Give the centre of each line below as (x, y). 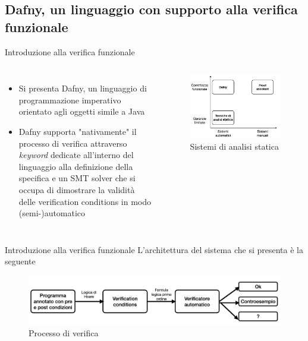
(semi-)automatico (52, 213)
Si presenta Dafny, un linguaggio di (83, 88)
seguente (20, 261)
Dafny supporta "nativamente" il (78, 131)
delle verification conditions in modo (85, 201)
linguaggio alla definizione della (76, 166)
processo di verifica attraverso (73, 143)
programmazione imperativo (70, 100)
